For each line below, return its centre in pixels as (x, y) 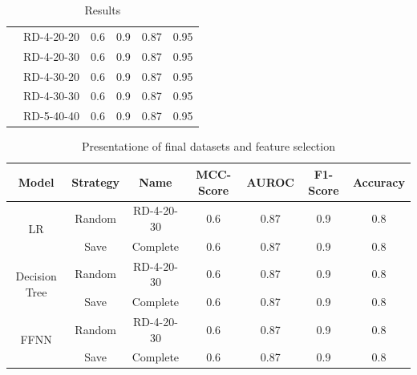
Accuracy (379, 181)
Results (103, 10)
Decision (36, 276)
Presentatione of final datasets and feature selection (208, 146)
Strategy (96, 181)
